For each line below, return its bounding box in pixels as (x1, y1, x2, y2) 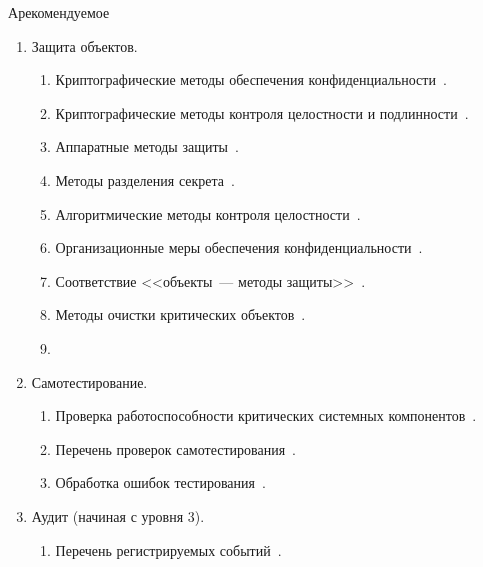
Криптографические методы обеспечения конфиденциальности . (55, 69, 447, 90)
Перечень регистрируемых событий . (55, 539, 282, 560)
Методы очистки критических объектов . (55, 304, 306, 325)
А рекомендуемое (8, 2, 110, 22)
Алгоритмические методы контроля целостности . (55, 203, 361, 224)
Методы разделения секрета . (55, 169, 235, 190)
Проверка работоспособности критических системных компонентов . (55, 405, 477, 426)
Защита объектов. (31, 35, 138, 56)
